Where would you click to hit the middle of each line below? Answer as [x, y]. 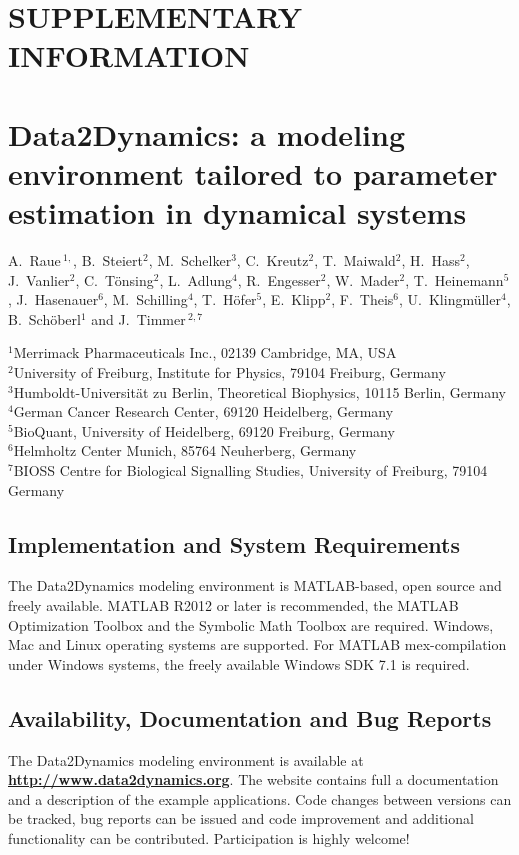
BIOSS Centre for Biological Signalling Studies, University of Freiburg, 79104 [250, 470]
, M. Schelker [190, 260]
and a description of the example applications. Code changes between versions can [260, 798]
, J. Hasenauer [53, 299]
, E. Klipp [294, 299]
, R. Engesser [279, 279]
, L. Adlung [195, 279]
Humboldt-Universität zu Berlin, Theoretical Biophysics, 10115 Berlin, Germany [259, 391]
